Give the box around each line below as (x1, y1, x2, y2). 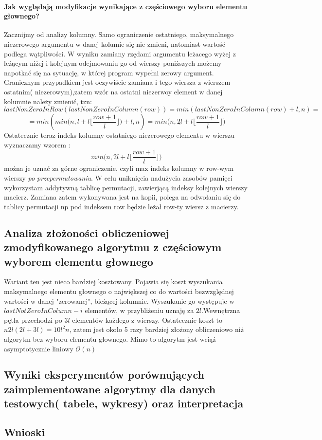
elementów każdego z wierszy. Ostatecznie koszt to (72, 314, 222, 325)
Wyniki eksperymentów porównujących (4, 367, 204, 382)
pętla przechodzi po (4, 314, 62, 325)
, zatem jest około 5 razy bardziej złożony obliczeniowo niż (69, 324, 244, 334)
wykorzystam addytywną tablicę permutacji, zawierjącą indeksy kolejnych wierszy (4, 182, 248, 192)
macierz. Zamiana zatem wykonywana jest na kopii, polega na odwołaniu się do (4, 192, 241, 202)
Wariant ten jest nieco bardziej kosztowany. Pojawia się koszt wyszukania (4, 276, 223, 287)
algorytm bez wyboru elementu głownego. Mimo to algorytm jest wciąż (4, 333, 216, 344)
